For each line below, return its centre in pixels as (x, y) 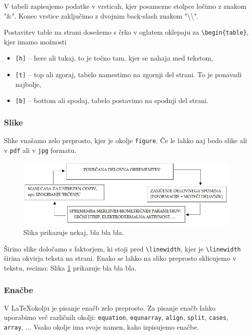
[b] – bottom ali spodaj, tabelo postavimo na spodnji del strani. (112, 100)
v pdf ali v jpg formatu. (40, 150)
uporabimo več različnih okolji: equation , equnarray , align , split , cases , (116, 317)
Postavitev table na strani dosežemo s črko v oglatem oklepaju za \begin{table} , (126, 32)
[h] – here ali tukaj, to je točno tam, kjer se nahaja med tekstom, (114, 58)
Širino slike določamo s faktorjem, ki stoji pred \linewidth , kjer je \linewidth (122, 248)
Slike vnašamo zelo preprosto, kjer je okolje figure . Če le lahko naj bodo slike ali (126, 140)
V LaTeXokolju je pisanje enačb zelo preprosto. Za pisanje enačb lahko (110, 307)
